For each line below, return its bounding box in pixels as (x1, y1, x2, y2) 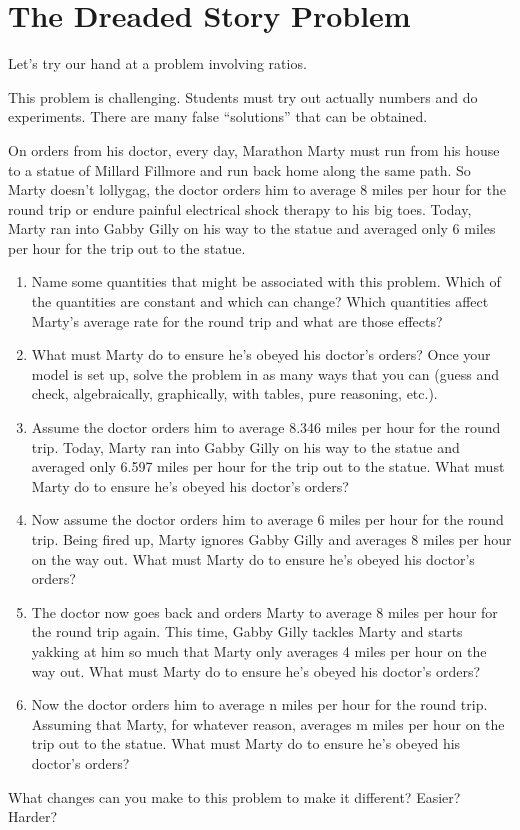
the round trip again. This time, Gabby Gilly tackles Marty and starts (31, 621, 463, 642)
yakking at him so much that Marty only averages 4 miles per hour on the (31, 640, 487, 661)
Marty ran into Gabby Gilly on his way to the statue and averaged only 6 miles (8, 218, 496, 239)
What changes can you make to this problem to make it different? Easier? (8, 786, 461, 807)
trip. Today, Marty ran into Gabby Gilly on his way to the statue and (31, 436, 460, 457)
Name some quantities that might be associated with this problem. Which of (31, 271, 501, 292)
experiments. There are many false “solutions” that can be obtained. (8, 106, 428, 127)
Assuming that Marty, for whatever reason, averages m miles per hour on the (31, 713, 505, 734)
